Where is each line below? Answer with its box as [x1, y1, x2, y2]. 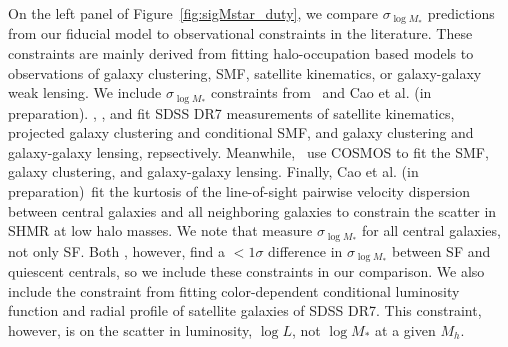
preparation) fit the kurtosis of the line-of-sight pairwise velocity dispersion [8, 181, 470, 202]
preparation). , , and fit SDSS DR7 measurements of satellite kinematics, [8, 102, 455, 123]
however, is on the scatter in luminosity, [8, 319, 253, 340]
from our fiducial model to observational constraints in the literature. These [8, 23, 473, 44]
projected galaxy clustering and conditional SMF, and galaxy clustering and [8, 122, 474, 143]
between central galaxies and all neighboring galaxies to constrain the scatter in [8, 200, 497, 221]
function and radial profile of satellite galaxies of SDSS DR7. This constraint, [8, 300, 482, 321]
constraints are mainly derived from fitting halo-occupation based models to [8, 43, 474, 64]
